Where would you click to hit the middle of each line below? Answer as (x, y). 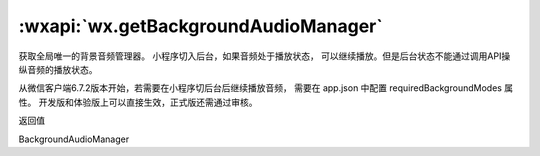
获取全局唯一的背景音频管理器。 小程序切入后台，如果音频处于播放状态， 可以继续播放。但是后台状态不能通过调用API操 (264, 56)
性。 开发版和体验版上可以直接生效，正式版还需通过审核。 (138, 102)
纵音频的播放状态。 (58, 69)
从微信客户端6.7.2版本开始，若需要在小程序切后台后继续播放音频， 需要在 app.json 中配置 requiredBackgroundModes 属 (266, 88)
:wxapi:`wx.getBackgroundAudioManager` (201, 26)
